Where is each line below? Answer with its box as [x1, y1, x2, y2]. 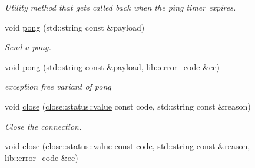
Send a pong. [5, 41, 51, 53]
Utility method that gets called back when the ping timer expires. [5, 1, 236, 13]
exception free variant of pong [5, 80, 111, 93]
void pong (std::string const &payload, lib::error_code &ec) [5, 60, 220, 73]
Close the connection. [5, 120, 82, 132]
